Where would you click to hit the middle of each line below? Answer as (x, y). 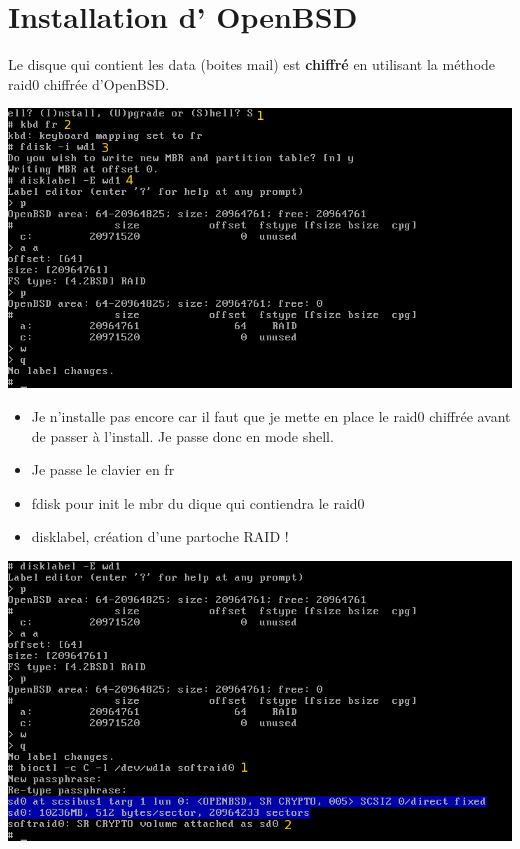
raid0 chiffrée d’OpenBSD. (89, 83)
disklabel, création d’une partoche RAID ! (160, 536)
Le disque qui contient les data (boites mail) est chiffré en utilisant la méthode (252, 64)
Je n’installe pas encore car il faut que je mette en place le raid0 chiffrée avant (271, 415)
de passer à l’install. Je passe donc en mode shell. (182, 435)
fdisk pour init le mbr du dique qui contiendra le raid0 (198, 502)
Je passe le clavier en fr (103, 469)
